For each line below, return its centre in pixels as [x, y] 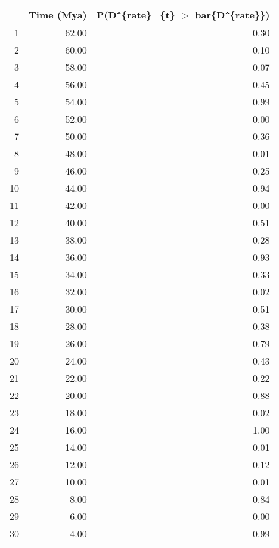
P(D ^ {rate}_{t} [136, 15]
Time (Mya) [58, 15]
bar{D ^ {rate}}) [232, 15]
